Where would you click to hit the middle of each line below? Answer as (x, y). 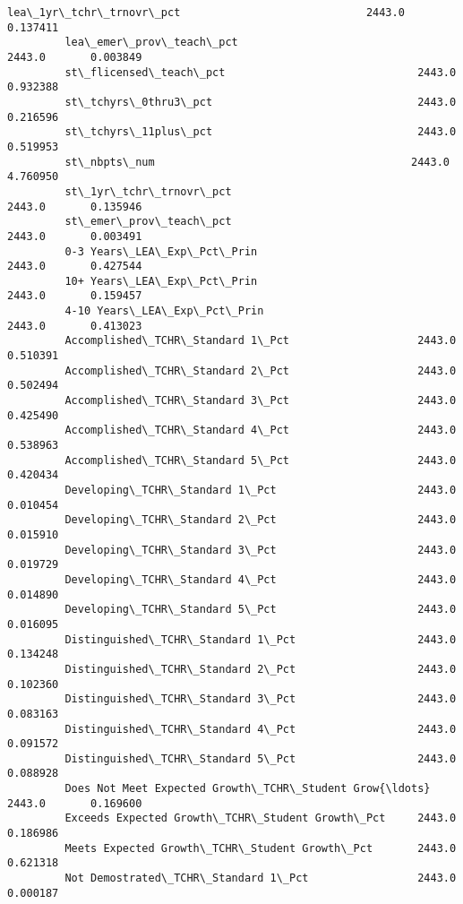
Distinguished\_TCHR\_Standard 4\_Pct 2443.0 (261, 729)
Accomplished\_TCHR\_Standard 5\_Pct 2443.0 (261, 460)
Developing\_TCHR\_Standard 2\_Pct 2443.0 (261, 520)
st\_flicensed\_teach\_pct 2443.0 (261, 72)
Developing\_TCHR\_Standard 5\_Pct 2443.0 (261, 610)
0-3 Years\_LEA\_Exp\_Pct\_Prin (161, 251)
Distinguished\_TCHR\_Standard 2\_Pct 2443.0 (261, 669)
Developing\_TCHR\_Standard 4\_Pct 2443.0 (261, 579)
